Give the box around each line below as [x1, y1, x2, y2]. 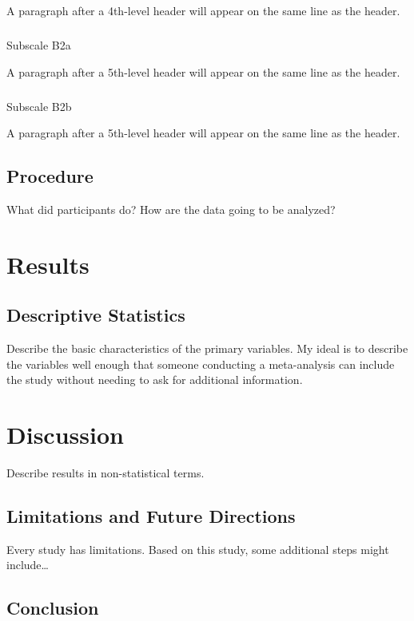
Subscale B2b [6, 97, 72, 114]
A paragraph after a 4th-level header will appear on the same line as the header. [6, 2, 400, 18]
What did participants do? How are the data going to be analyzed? [6, 200, 336, 217]
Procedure [6, 164, 94, 188]
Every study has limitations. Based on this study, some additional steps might [6, 540, 389, 557]
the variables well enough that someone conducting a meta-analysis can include [6, 355, 395, 372]
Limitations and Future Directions [6, 503, 296, 528]
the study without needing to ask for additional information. [6, 371, 303, 388]
